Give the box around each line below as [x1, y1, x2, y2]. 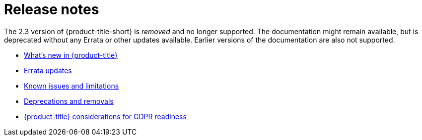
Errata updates [24, 66, 72, 75]
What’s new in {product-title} [24, 50, 118, 59]
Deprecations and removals [24, 96, 114, 105]
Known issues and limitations [24, 81, 119, 90]
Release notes [4, 1, 99, 18]
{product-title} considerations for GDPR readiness [24, 112, 187, 121]
